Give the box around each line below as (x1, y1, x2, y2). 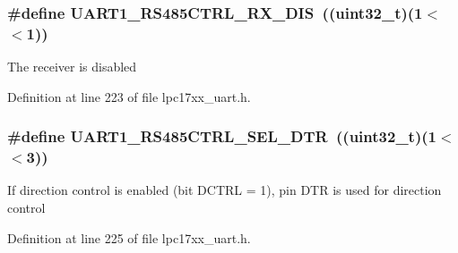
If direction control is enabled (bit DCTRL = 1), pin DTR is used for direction (7, 181, 442, 199)
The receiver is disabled (7, 57, 137, 76)
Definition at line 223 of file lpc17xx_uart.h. (7, 87, 251, 105)
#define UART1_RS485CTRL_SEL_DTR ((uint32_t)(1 (7, 125, 436, 148)
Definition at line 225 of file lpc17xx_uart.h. (7, 228, 251, 247)
